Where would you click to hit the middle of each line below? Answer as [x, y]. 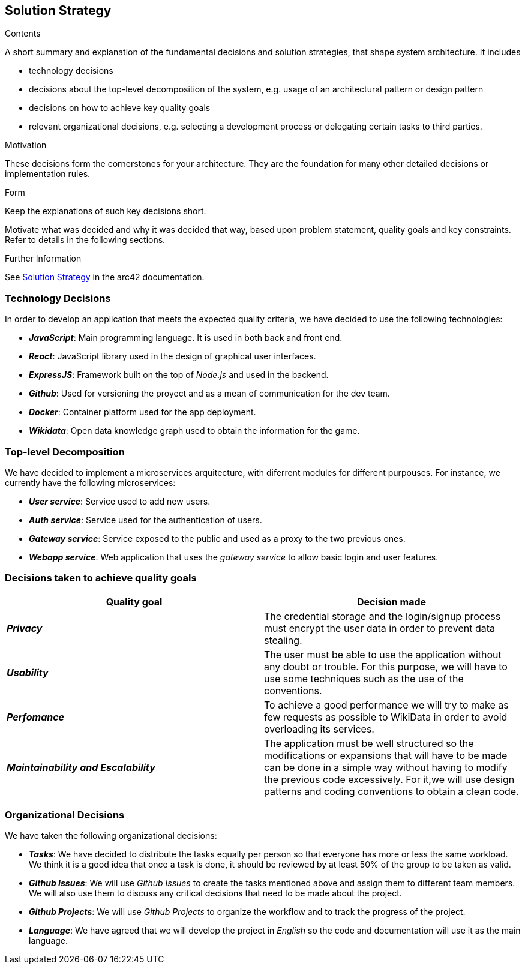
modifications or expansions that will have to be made [386, 755]
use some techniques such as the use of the [364, 678]
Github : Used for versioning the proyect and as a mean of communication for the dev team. [209, 394]
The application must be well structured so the [369, 743]
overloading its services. [319, 729]
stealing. [283, 640]
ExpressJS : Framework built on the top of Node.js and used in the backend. [179, 375]
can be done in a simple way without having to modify [386, 767]
